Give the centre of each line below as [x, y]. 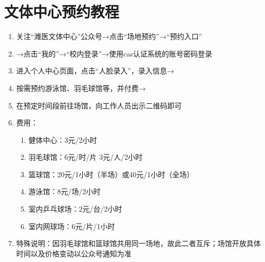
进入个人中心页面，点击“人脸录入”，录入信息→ [95, 71]
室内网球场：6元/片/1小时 [72, 226]
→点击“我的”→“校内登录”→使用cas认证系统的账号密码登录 [114, 53]
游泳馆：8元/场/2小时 [64, 191]
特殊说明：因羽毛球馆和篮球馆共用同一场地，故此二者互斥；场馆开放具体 [138, 243]
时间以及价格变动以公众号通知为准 [74, 253]
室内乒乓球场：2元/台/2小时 [75, 209]
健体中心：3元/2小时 [63, 139]
